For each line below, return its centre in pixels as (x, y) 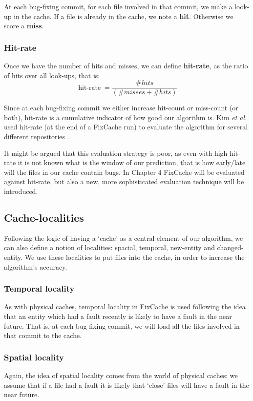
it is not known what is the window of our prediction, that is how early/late (132, 162)
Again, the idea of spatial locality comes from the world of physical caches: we (121, 375)
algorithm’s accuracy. (36, 266)
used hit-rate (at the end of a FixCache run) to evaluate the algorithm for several (126, 127)
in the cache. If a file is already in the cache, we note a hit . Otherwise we (124, 16)
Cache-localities (44, 217)
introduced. (21, 191)
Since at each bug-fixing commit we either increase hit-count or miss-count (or (121, 108)
